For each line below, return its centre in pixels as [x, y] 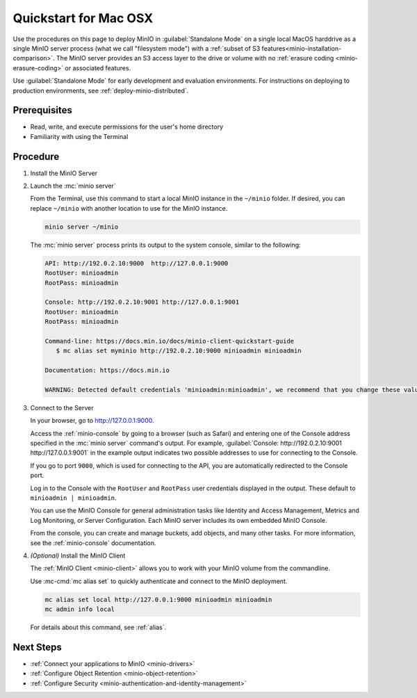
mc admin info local [80, 609]
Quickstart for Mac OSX [83, 18]
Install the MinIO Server [64, 173]
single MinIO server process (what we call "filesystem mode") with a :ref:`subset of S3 [137, 48]
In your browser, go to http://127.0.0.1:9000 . [92, 421]
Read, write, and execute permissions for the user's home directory [127, 127]
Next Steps [37, 647]
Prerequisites [42, 110]
